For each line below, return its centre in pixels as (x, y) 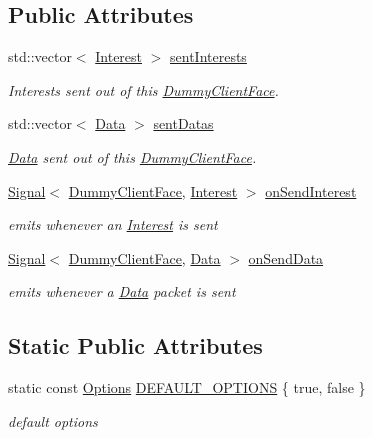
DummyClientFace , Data (144, 257)
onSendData (286, 257)
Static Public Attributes (135, 345)
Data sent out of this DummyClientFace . (132, 156)
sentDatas (183, 123)
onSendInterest (311, 190)
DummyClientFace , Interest (153, 190)
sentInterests (208, 56)
